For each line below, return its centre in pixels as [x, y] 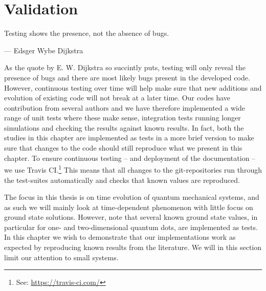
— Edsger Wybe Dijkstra [44, 50]
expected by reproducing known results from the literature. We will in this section [133, 247]
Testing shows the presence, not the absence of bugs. [87, 33]
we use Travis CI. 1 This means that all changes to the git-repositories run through [133, 169]
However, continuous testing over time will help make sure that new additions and [133, 87]
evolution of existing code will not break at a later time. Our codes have [117, 98]
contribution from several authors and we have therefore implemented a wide [125, 107]
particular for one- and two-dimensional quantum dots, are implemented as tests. [131, 227]
